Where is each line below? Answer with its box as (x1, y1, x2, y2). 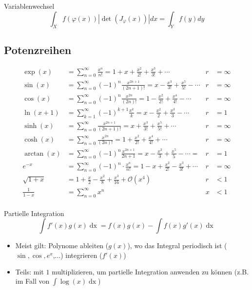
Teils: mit (15, 266, 44, 276)
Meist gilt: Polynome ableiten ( (15, 240, 109, 251)
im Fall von (15, 276, 50, 286)
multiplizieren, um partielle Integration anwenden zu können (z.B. (52, 266, 249, 276)
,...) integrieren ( (53, 250, 102, 260)
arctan (24, 150, 44, 157)
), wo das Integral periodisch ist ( (127, 240, 227, 251)
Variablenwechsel (4, 1, 55, 11)
